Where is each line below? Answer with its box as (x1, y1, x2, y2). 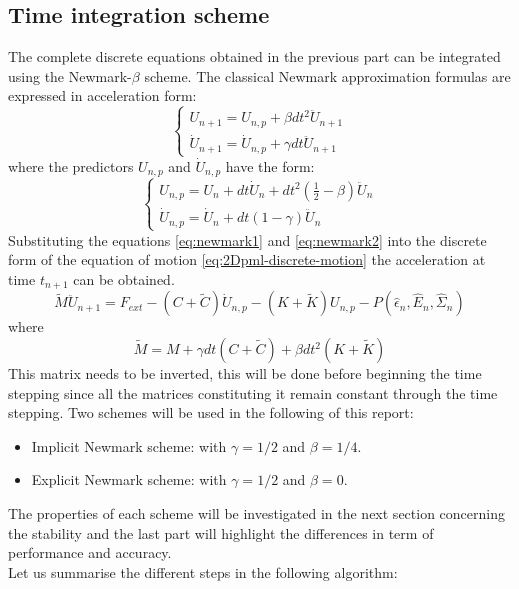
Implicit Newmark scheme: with (31, 435, 227, 456)
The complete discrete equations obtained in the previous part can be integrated (8, 46, 501, 67)
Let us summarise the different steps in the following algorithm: (8, 561, 398, 582)
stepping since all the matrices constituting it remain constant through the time (8, 382, 498, 403)
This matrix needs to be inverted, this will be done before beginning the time (8, 363, 482, 384)
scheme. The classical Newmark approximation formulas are (144, 65, 511, 86)
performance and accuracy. (8, 542, 172, 563)
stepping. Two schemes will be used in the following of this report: (8, 402, 414, 423)
